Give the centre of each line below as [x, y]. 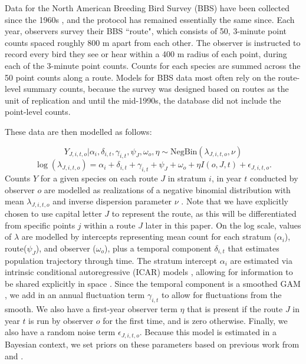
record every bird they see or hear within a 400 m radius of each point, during [146, 54]
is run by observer [61, 320]
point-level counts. [38, 112]
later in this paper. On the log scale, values [223, 225]
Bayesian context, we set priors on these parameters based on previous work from [152, 344]
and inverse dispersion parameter [112, 201]
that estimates [254, 248]
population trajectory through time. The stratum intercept [111, 260]
